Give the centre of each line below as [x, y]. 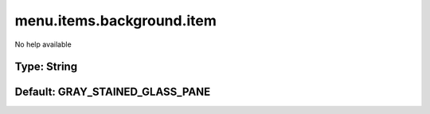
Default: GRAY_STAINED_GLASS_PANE [113, 92]
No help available [43, 44]
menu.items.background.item [115, 21]
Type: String [46, 67]
